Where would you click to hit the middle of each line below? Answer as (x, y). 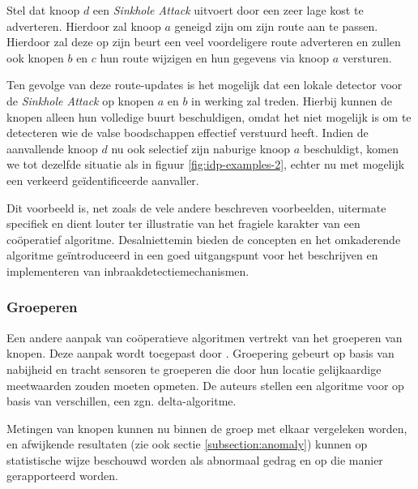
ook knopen (35, 57)
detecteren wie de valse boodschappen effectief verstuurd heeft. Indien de (188, 133)
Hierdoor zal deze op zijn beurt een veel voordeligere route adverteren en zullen (204, 42)
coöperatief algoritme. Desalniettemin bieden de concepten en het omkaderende (204, 239)
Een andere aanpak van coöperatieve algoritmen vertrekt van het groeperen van (205, 337)
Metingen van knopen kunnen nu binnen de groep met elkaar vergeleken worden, (207, 428)
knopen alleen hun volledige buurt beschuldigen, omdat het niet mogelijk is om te (209, 116)
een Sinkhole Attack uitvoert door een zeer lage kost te (228, 10)
